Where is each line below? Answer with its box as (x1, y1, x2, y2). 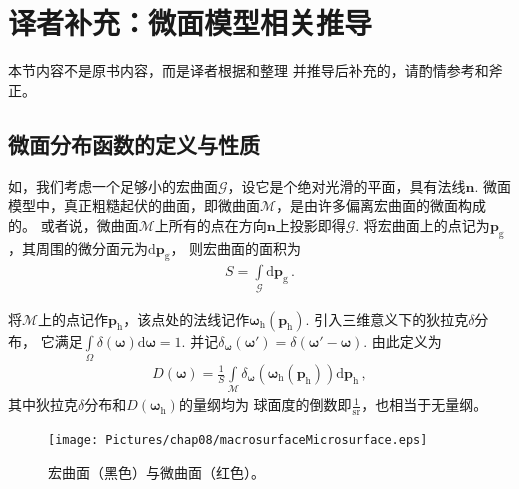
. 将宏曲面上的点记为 (355, 214, 490, 235)
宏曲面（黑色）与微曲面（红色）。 (48, 461, 265, 482)
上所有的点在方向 (154, 214, 267, 235)
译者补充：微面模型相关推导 (8, 2, 373, 43)
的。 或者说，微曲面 (8, 214, 139, 235)
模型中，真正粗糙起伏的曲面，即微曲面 (8, 195, 260, 216)
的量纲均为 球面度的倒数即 (178, 394, 352, 415)
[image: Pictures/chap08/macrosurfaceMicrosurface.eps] (48, 433, 428, 448)
